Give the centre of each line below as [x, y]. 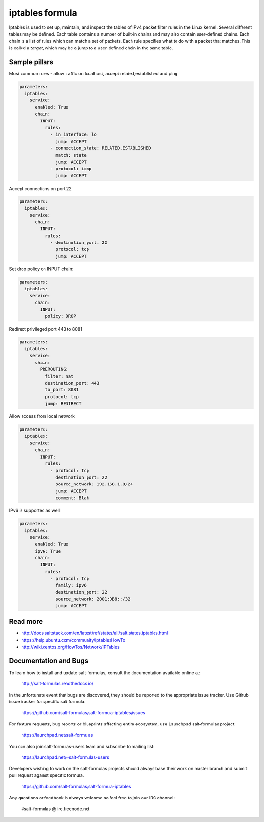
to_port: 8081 [62, 390]
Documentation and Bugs [48, 661]
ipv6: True [48, 551]
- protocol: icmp [71, 169]
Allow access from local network [42, 416]
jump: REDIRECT [63, 404]
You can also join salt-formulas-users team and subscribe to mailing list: [82, 746]
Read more [26, 621]
